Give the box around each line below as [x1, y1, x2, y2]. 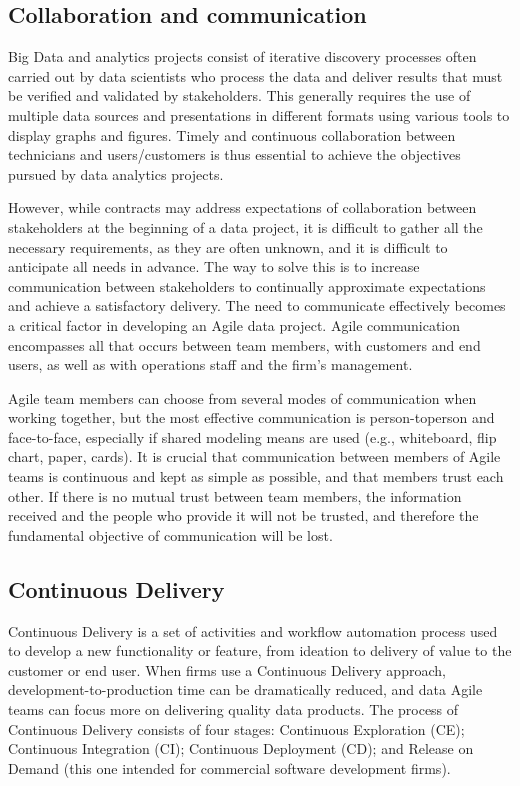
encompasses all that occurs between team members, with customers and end [8, 334, 481, 355]
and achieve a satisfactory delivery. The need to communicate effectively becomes [8, 295, 506, 316]
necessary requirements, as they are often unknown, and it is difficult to [8, 236, 448, 257]
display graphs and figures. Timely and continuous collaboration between [8, 124, 456, 145]
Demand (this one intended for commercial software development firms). [8, 757, 451, 778]
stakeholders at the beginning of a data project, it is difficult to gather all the [8, 216, 483, 237]
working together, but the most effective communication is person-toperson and [8, 407, 495, 428]
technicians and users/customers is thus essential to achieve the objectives [8, 144, 461, 165]
